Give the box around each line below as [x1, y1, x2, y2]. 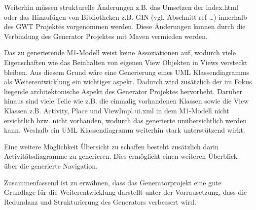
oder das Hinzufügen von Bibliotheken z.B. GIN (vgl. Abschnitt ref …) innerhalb [4, 11, 247, 22]
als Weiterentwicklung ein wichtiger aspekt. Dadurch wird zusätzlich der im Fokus [4, 76, 252, 87]
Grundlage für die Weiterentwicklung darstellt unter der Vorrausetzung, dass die [4, 187, 247, 197]
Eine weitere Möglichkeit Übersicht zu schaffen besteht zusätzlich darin [4, 141, 219, 151]
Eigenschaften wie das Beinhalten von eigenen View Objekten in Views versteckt [4, 57, 248, 67]
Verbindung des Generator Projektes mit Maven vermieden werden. [4, 31, 208, 41]
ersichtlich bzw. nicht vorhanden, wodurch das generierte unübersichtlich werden [4, 115, 247, 125]
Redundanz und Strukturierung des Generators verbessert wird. [4, 196, 196, 207]
